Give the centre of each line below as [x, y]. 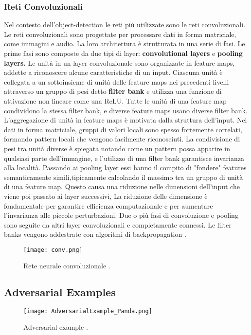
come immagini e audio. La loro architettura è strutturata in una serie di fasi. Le [125, 44]
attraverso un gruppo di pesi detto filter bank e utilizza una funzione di [113, 91]
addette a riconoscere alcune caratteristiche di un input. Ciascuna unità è [113, 72]
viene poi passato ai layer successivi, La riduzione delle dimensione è [106, 196]
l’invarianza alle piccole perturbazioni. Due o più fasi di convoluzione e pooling [121, 215]
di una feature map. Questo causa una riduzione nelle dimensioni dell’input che [122, 186]
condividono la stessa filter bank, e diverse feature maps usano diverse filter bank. [126, 110]
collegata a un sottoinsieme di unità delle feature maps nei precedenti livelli [117, 81]
